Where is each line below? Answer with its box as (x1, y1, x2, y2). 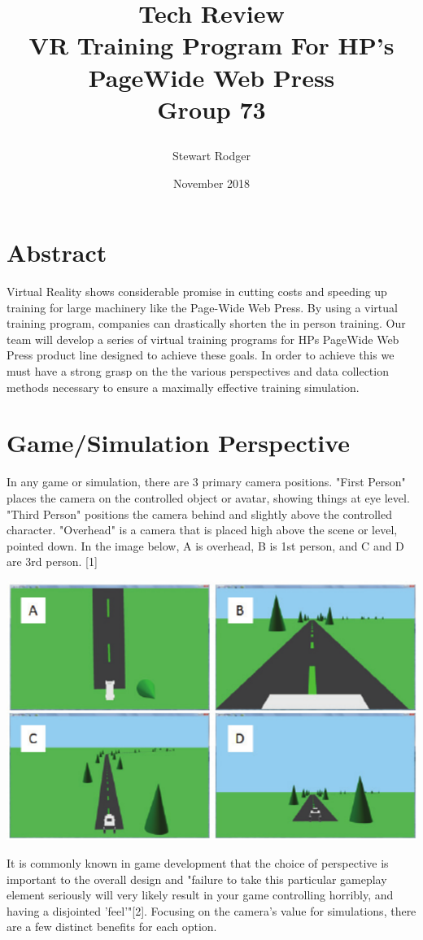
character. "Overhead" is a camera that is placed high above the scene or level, (7, 521, 398, 538)
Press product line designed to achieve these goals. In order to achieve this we (7, 346, 395, 363)
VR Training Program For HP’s (28, 28, 395, 62)
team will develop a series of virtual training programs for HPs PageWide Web (7, 330, 399, 347)
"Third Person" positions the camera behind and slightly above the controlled (7, 505, 392, 522)
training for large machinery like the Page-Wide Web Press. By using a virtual (7, 298, 398, 316)
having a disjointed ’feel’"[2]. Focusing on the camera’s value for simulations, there (7, 902, 416, 919)
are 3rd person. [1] (7, 553, 98, 570)
